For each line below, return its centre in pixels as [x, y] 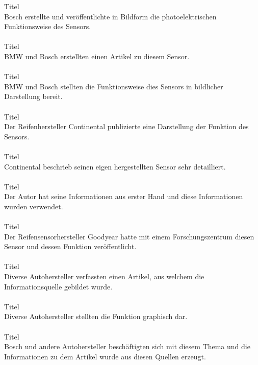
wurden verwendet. [34, 206]
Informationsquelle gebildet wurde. [58, 286]
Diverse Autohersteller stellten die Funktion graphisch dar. [96, 316]
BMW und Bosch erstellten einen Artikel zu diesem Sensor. [97, 56]
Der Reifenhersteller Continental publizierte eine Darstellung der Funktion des [126, 126]
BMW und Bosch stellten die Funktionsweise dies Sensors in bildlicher [114, 86]
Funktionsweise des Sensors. [48, 26]
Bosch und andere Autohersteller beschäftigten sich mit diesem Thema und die [127, 346]
